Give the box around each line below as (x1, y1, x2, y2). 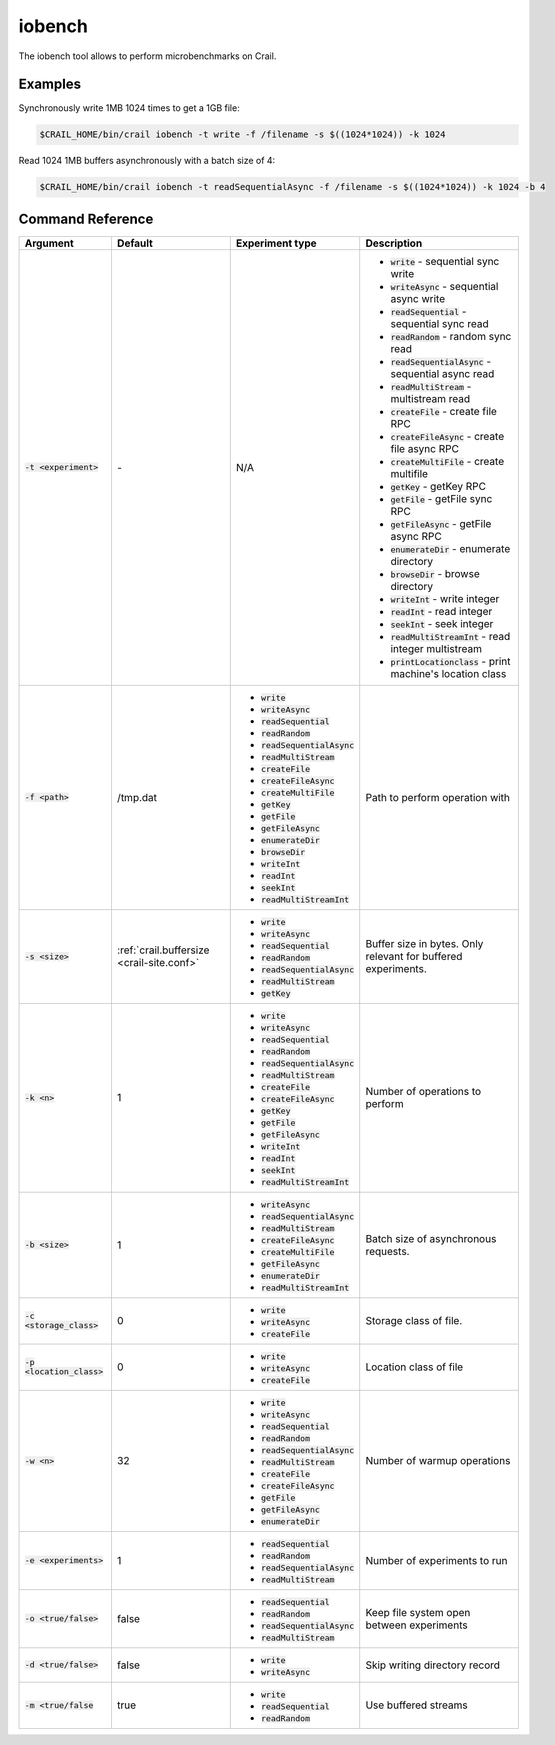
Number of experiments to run (365, 1553, 508, 1567)
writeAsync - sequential (390, 279, 499, 293)
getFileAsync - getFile (390, 516, 492, 530)
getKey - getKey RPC (390, 479, 487, 493)
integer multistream (390, 641, 482, 655)
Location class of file (365, 1360, 464, 1374)
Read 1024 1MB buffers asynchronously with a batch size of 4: (18, 155, 276, 167)
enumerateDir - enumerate (390, 541, 511, 555)
